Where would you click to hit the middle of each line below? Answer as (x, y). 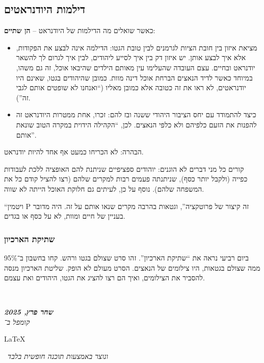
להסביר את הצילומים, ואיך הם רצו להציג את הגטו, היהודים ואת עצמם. (104, 278)
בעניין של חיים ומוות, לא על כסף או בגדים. (65, 216)
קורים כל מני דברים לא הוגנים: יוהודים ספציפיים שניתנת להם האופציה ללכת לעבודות (124, 168)
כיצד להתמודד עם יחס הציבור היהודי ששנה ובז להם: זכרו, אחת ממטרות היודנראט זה (136, 114)
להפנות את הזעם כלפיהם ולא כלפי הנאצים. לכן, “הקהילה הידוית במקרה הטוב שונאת (136, 124)
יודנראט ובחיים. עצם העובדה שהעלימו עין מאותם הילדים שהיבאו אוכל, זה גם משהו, (136, 67)
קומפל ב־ (17, 321)
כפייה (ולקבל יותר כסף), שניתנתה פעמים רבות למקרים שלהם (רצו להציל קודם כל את (126, 179)
